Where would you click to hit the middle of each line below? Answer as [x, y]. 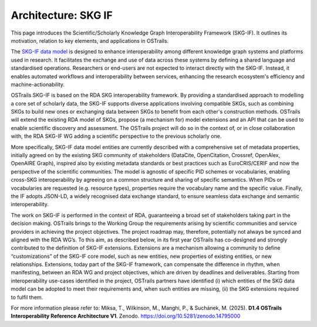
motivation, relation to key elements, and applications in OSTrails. [90, 40]
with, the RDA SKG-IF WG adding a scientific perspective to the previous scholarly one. [116, 136]
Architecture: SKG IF [62, 15]
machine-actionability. [38, 84]
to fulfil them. [27, 297]
